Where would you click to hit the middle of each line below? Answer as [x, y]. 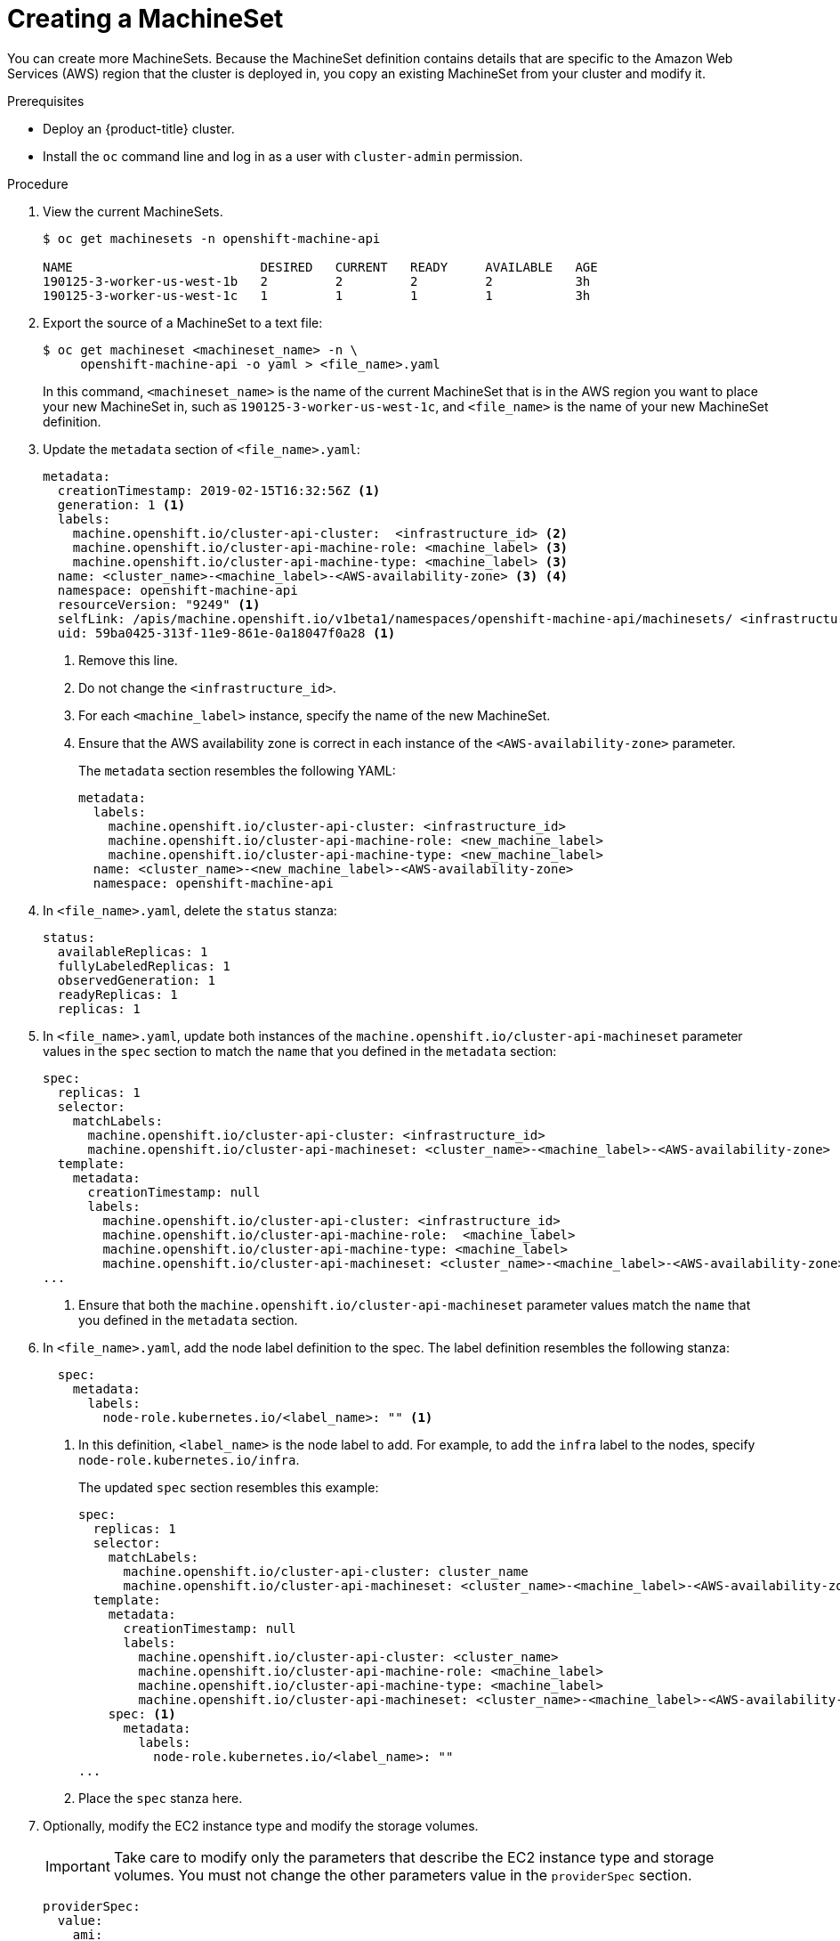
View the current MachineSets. [133, 211]
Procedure [38, 183]
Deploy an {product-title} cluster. [139, 128]
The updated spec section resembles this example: [229, 1487]
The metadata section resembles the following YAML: [237, 770]
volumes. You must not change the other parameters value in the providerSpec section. [403, 1875]
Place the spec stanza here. [161, 1798]
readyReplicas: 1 [117, 994]
